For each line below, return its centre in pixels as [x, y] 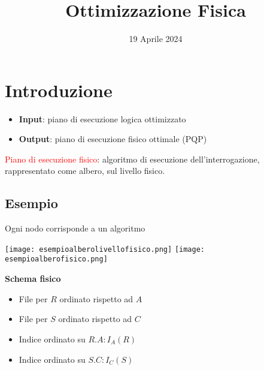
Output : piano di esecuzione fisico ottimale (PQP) [113, 139]
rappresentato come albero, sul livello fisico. [85, 171]
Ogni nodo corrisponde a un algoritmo [75, 228]
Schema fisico [33, 279]
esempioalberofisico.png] [56, 259]
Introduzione [59, 90]
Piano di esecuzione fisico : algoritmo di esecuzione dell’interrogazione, [132, 159]
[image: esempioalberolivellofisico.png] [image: [105, 249]
